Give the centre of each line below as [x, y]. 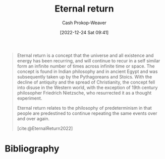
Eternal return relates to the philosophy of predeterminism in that [84, 108]
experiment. [30, 98]
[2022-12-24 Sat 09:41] [84, 32]
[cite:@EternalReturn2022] [45, 128]
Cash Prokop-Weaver [84, 23]
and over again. [33, 118]
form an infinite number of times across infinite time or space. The [86, 66]
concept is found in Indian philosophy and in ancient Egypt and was [87, 71]
